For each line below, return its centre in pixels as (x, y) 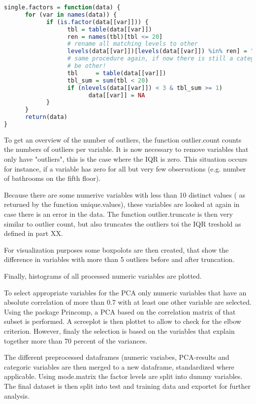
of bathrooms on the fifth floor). (52, 178)
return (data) (46, 117)
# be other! (87, 66)
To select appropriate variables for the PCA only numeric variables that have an (125, 292)
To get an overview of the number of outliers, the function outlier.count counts (123, 139)
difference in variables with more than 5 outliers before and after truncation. (119, 259)
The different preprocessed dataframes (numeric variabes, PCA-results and (117, 357)
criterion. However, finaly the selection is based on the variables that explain (119, 331)
